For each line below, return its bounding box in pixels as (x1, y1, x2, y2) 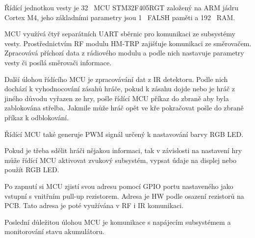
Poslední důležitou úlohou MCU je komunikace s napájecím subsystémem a (4, 216, 231, 227)
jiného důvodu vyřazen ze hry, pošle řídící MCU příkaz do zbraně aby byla (4, 93, 229, 103)
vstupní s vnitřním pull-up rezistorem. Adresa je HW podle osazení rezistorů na (4, 190, 244, 201)
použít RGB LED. (4, 164, 59, 175)
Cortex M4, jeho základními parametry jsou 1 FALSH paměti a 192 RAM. (4, 12, 235, 22)
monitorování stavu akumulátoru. (4, 226, 104, 237)
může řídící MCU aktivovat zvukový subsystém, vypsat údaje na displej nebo (4, 155, 236, 165)
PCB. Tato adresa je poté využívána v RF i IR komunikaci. (4, 200, 184, 211)
